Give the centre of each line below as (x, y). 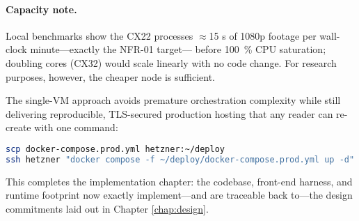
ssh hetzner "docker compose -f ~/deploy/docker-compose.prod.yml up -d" (180, 159)
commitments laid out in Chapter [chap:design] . (107, 208)
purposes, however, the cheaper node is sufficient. (111, 76)
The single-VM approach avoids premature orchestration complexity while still (173, 100)
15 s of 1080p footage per (263, 35)
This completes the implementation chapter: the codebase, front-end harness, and (179, 181)
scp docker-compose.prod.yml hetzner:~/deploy (115, 149)
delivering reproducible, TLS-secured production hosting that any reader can (169, 113)
